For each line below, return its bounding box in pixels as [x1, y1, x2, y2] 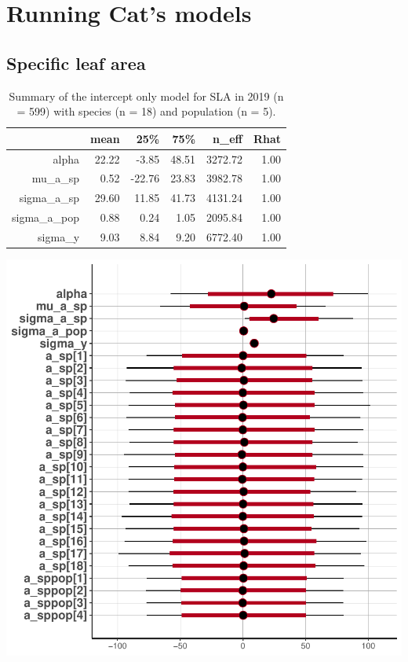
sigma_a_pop [12, 209, 80, 226]
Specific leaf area [6, 50, 146, 75]
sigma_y [38, 228, 80, 245]
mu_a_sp [31, 170, 80, 186]
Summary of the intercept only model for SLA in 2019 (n [9, 87, 284, 104]
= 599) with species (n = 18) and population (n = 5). [16, 103, 276, 120]
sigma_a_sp [19, 189, 80, 206]
